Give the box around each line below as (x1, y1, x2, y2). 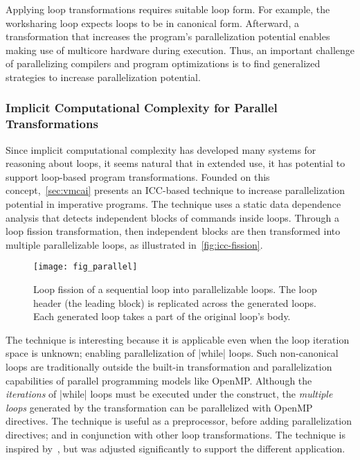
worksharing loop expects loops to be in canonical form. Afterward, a (6, 15, 299, 30)
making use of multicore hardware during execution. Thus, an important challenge (6, 42, 354, 57)
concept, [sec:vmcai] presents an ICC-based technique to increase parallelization (6, 183, 345, 197)
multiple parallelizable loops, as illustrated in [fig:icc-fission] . (6, 237, 263, 251)
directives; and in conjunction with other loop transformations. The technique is (6, 427, 345, 442)
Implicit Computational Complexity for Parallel (6, 99, 278, 116)
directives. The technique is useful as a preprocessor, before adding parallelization (6, 414, 352, 428)
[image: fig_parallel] (33, 262, 138, 272)
